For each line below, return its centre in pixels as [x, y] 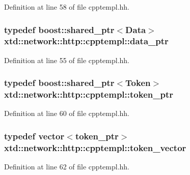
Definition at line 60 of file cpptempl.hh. [67, 113]
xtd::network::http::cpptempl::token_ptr [89, 94]
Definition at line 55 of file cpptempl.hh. [67, 60]
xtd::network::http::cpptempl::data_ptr [86, 41]
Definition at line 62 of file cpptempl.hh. [67, 167]
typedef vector [34, 136]
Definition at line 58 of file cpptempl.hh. [67, 7]
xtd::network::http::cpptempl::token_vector [95, 147]
